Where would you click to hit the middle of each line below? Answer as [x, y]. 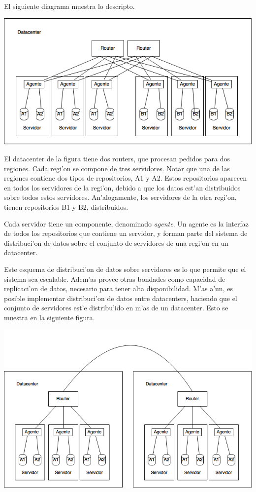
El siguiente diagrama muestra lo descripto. [69, 6]
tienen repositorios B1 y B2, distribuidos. [66, 207]
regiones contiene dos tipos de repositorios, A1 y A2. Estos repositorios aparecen [126, 178]
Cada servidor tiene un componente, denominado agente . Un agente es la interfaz [126, 223]
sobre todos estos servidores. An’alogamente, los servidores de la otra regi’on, [120, 197]
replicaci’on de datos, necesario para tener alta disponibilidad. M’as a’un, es [118, 288]
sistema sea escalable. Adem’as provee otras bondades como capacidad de [115, 279]
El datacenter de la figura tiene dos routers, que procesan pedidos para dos [117, 159]
